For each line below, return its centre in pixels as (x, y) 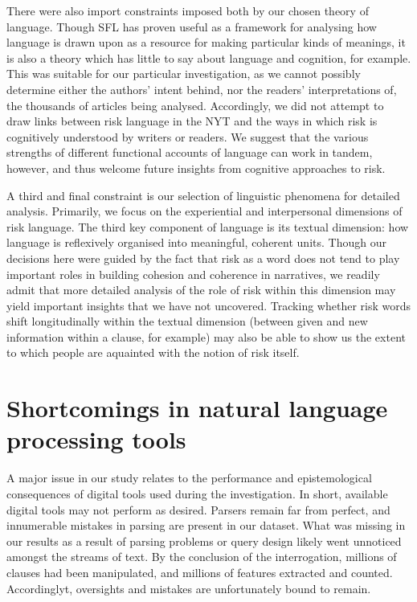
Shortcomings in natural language (197, 408)
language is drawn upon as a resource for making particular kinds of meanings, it (206, 42)
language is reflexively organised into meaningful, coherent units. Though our (196, 242)
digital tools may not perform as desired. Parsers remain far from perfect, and (198, 509)
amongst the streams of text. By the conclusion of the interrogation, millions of (202, 557)
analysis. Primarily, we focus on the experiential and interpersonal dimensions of (204, 211)
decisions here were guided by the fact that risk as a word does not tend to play (203, 258)
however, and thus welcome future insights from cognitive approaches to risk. (196, 168)
